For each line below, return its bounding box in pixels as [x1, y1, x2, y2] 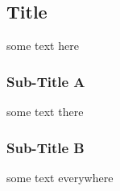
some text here [6, 37, 79, 54]
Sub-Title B [6, 137, 85, 157]
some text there [6, 103, 84, 120]
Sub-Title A [6, 71, 85, 91]
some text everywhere [6, 168, 114, 185]
